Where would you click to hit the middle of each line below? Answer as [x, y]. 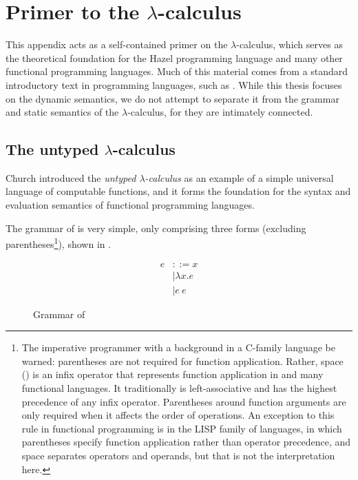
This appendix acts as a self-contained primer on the [117, 44]
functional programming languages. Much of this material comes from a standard [177, 71]
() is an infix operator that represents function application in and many [172, 374]
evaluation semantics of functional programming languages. [130, 205]
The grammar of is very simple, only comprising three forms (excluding [156, 228]
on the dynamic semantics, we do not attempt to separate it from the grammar [172, 98]
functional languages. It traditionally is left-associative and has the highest [179, 387]
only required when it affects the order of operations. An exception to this [178, 415]
